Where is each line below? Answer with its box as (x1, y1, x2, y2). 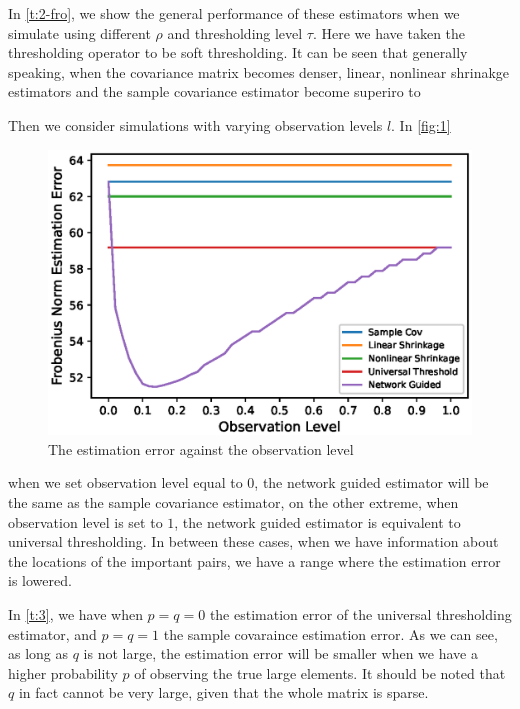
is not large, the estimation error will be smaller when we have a (83, 643, 478, 664)
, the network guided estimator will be (254, 472, 489, 493)
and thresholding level (167, 22, 303, 43)
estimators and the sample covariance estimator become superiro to (8, 81, 421, 102)
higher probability (8, 662, 118, 683)
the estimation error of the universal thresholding (209, 604, 512, 625)
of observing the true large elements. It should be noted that (134, 662, 506, 683)
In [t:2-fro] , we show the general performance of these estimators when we (8, 3, 460, 23)
